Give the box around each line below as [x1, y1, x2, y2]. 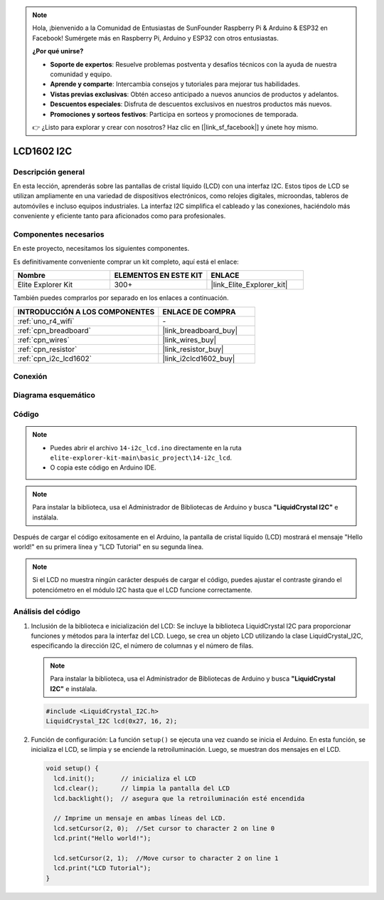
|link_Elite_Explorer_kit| [210, 280, 288, 290]
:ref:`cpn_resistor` [17, 344, 78, 354]
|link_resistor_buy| [162, 344, 224, 354]
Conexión [13, 371, 48, 381]
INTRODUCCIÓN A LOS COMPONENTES [17, 306, 155, 316]
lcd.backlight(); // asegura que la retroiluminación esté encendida [53, 795, 305, 802]
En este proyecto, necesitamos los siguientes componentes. [13, 244, 190, 253]
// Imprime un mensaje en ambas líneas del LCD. [53, 814, 227, 822]
